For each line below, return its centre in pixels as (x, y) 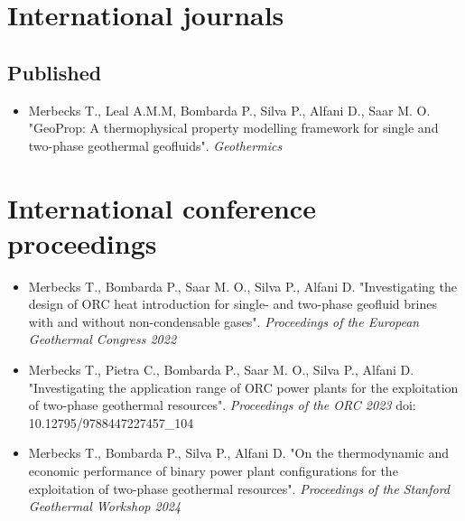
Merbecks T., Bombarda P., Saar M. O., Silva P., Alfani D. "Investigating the (242, 286)
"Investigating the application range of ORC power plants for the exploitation (243, 387)
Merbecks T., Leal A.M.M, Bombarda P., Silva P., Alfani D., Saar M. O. (229, 110)
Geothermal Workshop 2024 (105, 506)
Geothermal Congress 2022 (102, 339)
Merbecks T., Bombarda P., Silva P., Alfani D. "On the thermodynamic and (238, 453)
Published (55, 72)
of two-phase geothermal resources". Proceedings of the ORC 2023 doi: (222, 405)
